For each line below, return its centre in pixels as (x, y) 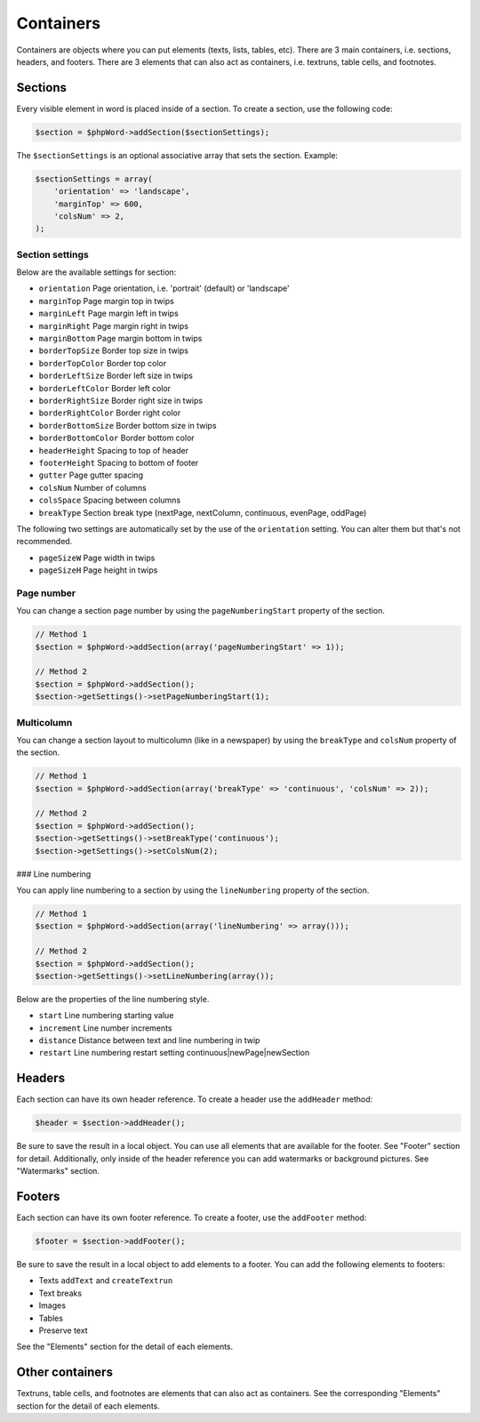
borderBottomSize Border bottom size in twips (128, 425)
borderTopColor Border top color (103, 363)
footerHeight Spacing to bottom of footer (119, 462)
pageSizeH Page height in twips (98, 570)
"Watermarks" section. (58, 1171)
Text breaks (60, 1293)
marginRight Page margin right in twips (113, 325)
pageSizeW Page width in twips (97, 558)
